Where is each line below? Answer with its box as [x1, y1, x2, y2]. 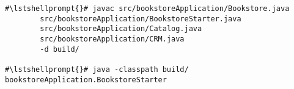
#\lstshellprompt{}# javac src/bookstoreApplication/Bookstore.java [5, 4, 290, 13]
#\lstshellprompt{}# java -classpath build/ [5, 65, 189, 74]
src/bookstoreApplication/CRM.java [40, 34, 185, 43]
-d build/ [40, 44, 79, 54]
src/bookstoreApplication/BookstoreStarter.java [40, 14, 241, 23]
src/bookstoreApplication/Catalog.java [40, 24, 202, 34]
